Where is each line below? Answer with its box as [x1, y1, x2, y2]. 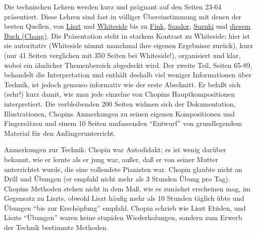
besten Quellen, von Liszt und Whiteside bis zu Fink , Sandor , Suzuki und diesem [4, 21, 251, 31]
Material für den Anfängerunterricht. [4, 127, 116, 138]
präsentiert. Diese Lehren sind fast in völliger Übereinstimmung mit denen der [4, 11, 242, 21]
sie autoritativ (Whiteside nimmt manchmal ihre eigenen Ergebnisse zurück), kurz [4, 40, 253, 51]
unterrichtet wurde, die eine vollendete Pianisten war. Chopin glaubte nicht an [4, 164, 243, 174]
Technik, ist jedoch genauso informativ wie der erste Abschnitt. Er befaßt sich [4, 79, 241, 89]
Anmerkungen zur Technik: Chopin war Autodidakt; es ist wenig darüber [4, 144, 226, 155]
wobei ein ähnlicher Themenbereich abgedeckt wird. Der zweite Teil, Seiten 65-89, [4, 59, 252, 70]
